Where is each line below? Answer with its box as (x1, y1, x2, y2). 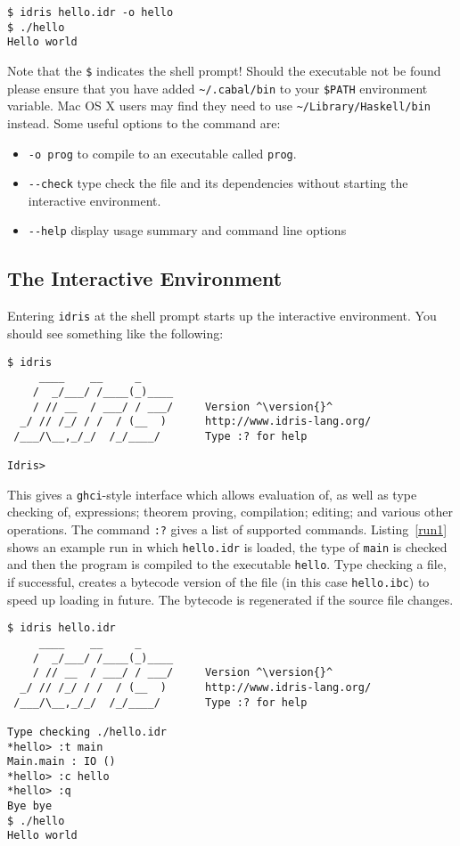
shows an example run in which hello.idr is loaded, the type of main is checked (7, 537, 448, 556)
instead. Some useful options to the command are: (7, 113, 281, 132)
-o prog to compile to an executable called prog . (28, 143, 297, 162)
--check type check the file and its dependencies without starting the (28, 174, 408, 192)
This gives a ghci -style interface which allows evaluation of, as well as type (7, 484, 417, 503)
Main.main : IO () (7, 755, 116, 769)
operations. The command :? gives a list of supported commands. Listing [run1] (7, 520, 448, 539)
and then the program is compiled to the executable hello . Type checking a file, (7, 555, 447, 573)
